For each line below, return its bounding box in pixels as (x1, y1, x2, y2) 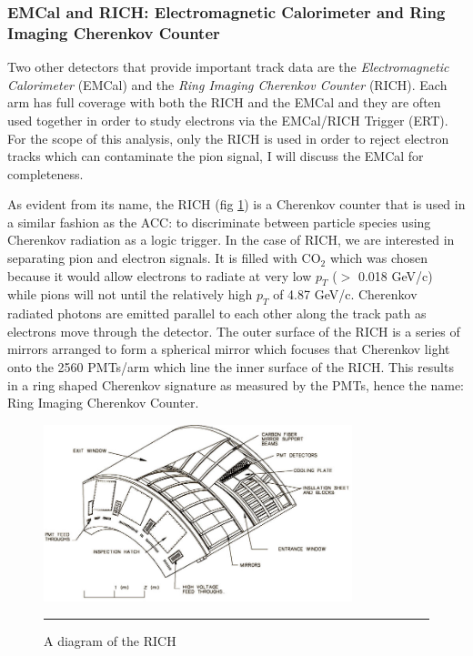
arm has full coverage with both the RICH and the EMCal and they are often (7, 93, 441, 112)
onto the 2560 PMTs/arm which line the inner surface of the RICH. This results (7, 358, 454, 377)
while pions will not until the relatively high (7, 285, 253, 304)
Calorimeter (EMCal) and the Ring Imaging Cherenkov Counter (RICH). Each (7, 75, 448, 94)
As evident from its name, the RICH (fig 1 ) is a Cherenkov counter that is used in (7, 195, 466, 214)
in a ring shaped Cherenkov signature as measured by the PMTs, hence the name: (7, 375, 464, 394)
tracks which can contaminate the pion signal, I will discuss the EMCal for (7, 146, 424, 166)
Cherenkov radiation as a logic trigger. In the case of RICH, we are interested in (7, 230, 455, 249)
